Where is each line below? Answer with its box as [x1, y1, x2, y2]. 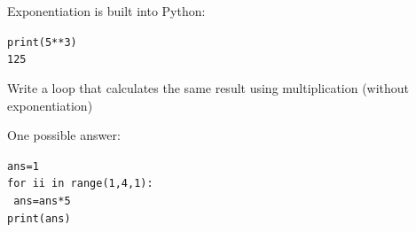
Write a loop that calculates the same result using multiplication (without [7, 78, 410, 97]
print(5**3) [7, 35, 77, 49]
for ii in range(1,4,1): [7, 177, 153, 190]
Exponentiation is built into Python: [7, 2, 206, 19]
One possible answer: [7, 126, 121, 144]
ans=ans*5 [13, 195, 71, 207]
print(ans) [7, 212, 71, 225]
